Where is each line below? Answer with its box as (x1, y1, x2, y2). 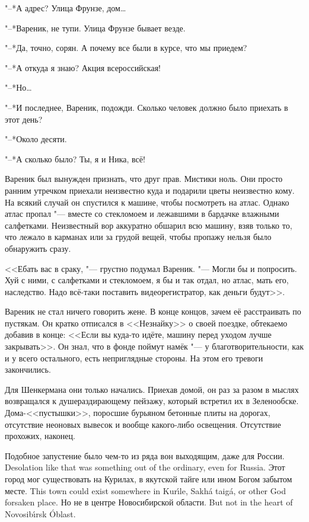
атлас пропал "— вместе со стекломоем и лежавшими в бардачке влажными (5, 207, 279, 220)
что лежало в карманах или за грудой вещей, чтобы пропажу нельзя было (5, 230, 272, 243)
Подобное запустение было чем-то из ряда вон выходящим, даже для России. (5, 449, 285, 462)
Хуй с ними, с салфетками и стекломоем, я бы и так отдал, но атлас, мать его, (5, 274, 289, 286)
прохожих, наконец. (5, 430, 75, 442)
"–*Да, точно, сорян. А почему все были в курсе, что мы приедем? (5, 41, 247, 54)
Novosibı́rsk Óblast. (5, 507, 76, 520)
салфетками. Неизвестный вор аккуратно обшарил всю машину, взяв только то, (5, 219, 292, 231)
